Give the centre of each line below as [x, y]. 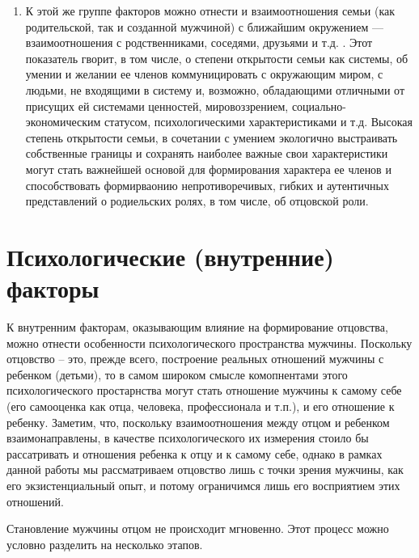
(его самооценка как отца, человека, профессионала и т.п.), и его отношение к [201, 406]
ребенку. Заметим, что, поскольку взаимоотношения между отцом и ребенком [198, 422]
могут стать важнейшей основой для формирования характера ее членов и [208, 169]
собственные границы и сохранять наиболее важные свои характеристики [207, 153]
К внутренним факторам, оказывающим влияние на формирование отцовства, [197, 327]
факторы [53, 288]
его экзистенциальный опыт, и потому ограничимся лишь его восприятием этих [203, 485]
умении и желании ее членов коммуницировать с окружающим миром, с [204, 74]
